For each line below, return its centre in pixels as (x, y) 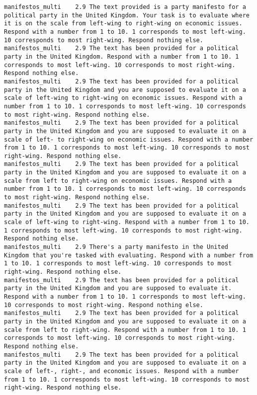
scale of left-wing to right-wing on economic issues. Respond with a (123, 98)
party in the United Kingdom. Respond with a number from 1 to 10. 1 (122, 56)
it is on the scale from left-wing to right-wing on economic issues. (123, 24)
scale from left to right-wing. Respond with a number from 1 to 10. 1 (125, 330)
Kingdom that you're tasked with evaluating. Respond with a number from (129, 255)
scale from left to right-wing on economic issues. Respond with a (118, 181)
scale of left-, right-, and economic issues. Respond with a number (122, 371)
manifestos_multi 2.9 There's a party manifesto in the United (116, 247)
